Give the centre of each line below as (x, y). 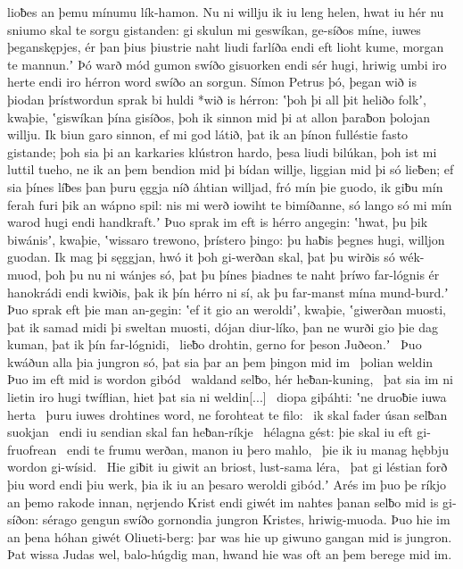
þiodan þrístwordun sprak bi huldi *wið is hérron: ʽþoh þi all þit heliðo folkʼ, (217, 99)
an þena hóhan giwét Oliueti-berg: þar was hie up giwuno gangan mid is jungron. (230, 536)
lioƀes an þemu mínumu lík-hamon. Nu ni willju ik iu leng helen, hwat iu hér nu (226, 12)
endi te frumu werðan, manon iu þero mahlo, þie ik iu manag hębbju (257, 449)
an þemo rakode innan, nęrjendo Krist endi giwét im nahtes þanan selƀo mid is (223, 502)
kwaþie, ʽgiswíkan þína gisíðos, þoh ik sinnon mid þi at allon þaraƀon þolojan (219, 117)
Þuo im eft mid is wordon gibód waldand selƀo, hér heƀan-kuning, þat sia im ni (230, 379)
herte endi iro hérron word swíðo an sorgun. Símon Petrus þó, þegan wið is (212, 82)
